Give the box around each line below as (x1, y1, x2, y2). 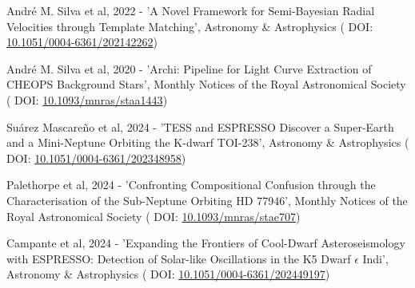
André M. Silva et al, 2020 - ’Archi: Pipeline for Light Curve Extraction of (6, 60, 372, 77)
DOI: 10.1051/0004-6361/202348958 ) (6, 149, 186, 166)
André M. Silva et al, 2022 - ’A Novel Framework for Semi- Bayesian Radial (6, 2, 375, 18)
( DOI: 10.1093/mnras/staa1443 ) (6, 91, 168, 108)
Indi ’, (362, 250, 389, 266)
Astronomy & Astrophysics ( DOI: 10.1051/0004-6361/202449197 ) (6, 266, 330, 282)
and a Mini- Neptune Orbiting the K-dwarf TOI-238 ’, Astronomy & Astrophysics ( (6, 134, 409, 151)
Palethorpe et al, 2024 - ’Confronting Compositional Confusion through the (6, 176, 376, 193)
